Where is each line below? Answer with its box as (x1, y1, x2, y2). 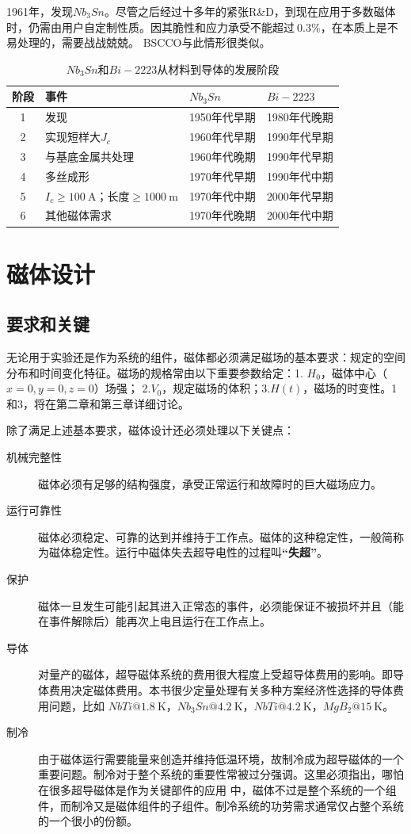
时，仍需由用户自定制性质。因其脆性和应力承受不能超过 (6, 18, 295, 35)
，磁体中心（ (320, 364, 387, 381)
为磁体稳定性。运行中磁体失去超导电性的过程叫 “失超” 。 (38, 544, 328, 560)
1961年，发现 (6, 3, 73, 19)
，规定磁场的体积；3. (162, 380, 271, 396)
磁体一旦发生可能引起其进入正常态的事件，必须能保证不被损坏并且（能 (38, 597, 404, 614)
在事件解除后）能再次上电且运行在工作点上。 (38, 613, 271, 629)
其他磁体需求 (45, 207, 112, 224)
